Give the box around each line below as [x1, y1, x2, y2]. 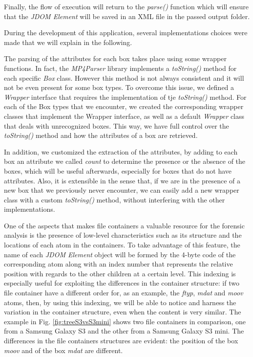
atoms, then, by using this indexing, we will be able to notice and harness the [4, 297, 236, 307]
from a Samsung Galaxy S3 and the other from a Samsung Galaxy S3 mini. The [4, 326, 244, 336]
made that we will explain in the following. [4, 37, 132, 47]
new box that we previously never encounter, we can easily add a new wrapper [4, 185, 239, 195]
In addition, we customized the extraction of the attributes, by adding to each [4, 146, 238, 156]
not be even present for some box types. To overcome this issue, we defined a [4, 82, 234, 92]
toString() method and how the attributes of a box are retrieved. [4, 130, 198, 140]
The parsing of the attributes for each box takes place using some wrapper [4, 53, 227, 64]
